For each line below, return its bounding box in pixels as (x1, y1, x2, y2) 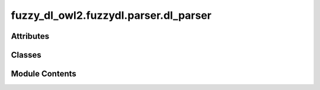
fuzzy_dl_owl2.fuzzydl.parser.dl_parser (11, 9, 212, 22)
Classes (11, 50, 41, 60)
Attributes (11, 31, 50, 41)
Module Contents (11, 69, 76, 79)
